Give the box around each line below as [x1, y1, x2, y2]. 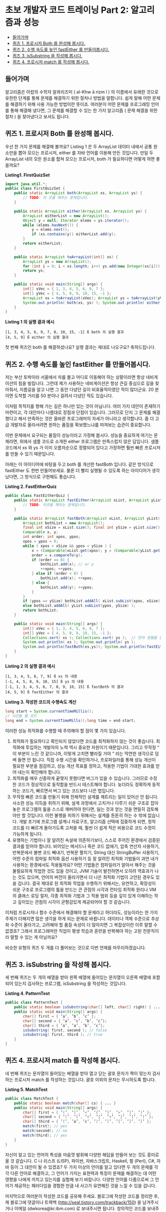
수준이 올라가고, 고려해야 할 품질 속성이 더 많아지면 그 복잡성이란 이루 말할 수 [10, 922, 158, 928]
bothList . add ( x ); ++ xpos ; [40, 576, 94, 581]
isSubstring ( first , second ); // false [23, 1028, 107, 1032]
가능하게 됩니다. [12, 831, 43, 837]
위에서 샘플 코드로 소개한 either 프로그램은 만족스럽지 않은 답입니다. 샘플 [19, 439, 159, 445]
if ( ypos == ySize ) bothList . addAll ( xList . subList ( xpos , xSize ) [23, 599, 161, 604]
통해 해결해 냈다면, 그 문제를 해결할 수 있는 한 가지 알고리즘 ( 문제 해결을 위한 [10, 107, 158, 113]
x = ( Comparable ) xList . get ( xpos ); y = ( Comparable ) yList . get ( [31, 548, 163, 553]
